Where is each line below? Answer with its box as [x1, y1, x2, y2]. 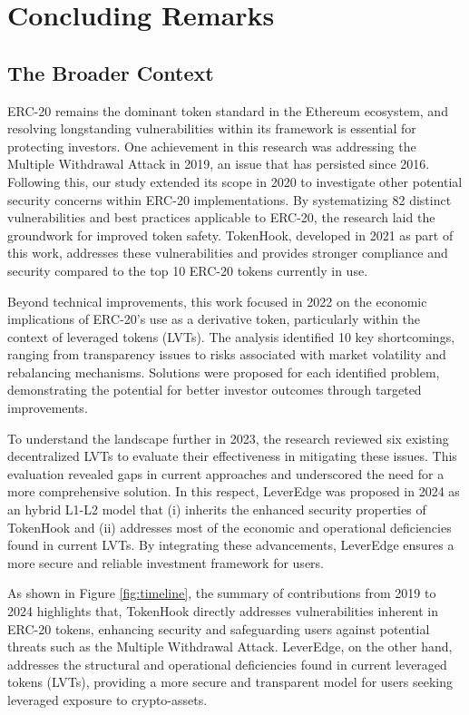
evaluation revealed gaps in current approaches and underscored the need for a [7, 464, 445, 483]
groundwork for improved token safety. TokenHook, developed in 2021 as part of [7, 225, 454, 244]
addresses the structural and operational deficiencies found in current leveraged [7, 654, 447, 673]
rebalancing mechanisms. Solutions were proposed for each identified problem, [7, 362, 440, 381]
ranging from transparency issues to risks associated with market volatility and [7, 345, 446, 364]
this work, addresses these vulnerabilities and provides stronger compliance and [7, 243, 448, 262]
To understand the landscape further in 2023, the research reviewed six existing [7, 428, 449, 447]
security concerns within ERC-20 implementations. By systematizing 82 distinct [7, 190, 452, 209]
